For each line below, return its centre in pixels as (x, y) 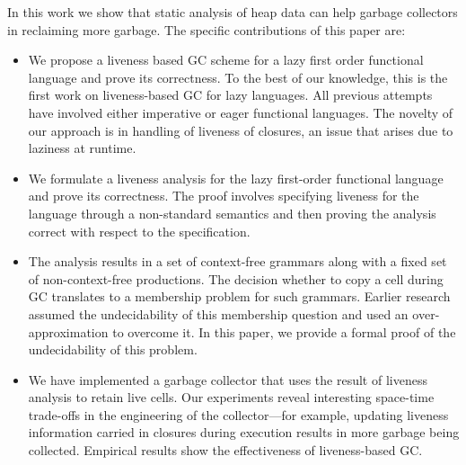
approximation (68, 331)
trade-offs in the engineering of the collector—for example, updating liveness (238, 414)
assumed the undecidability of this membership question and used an (218, 313)
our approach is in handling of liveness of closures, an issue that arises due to (241, 130)
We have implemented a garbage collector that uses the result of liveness (228, 379)
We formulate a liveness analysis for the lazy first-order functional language (236, 178)
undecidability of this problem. (113, 349)
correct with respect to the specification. (139, 231)
